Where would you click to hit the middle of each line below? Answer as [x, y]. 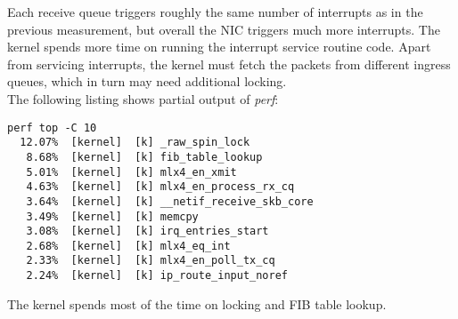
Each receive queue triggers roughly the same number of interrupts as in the [215, 12]
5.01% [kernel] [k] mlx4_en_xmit [131, 172]
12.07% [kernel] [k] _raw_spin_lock [135, 143]
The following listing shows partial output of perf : [143, 98]
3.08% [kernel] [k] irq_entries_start [147, 231]
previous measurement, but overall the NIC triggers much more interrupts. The [224, 29]
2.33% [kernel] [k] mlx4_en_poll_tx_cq [151, 261]
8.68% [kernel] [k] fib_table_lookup [144, 157]
